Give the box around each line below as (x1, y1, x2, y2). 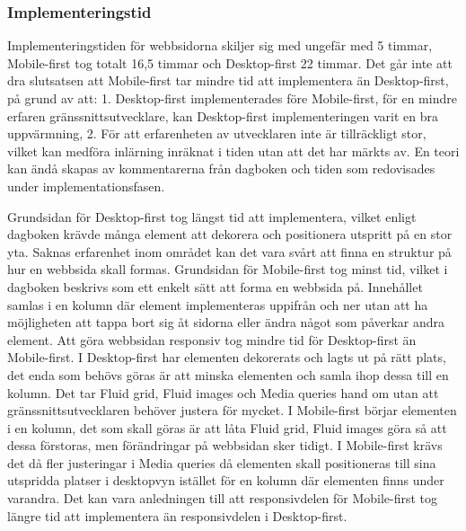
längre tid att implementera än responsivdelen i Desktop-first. (7, 506, 347, 525)
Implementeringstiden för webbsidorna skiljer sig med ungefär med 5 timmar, (7, 36, 433, 55)
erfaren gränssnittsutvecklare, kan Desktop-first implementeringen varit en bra (7, 106, 439, 125)
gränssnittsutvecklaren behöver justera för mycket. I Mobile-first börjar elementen (7, 401, 457, 420)
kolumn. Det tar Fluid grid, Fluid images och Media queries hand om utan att (7, 383, 439, 402)
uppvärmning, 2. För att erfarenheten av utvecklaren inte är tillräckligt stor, (7, 124, 426, 143)
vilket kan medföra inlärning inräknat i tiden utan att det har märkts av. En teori (7, 141, 460, 160)
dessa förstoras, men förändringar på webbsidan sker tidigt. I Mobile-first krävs (7, 436, 443, 455)
